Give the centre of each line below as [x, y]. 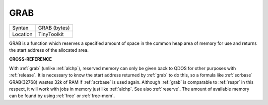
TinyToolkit [51, 34]
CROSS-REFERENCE [31, 59]
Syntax [20, 28]
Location [22, 34]
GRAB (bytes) [54, 28]
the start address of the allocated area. [49, 50]
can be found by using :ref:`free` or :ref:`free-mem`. [62, 96]
